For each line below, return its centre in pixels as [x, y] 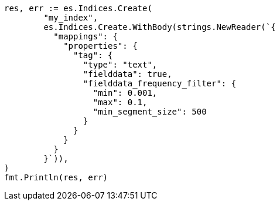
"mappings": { [86, 36]
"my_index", [71, 18]
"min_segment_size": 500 [150, 112]
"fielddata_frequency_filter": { [160, 83]
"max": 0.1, [120, 102]
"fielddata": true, [127, 74]
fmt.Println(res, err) [56, 177]
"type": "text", [120, 65]
